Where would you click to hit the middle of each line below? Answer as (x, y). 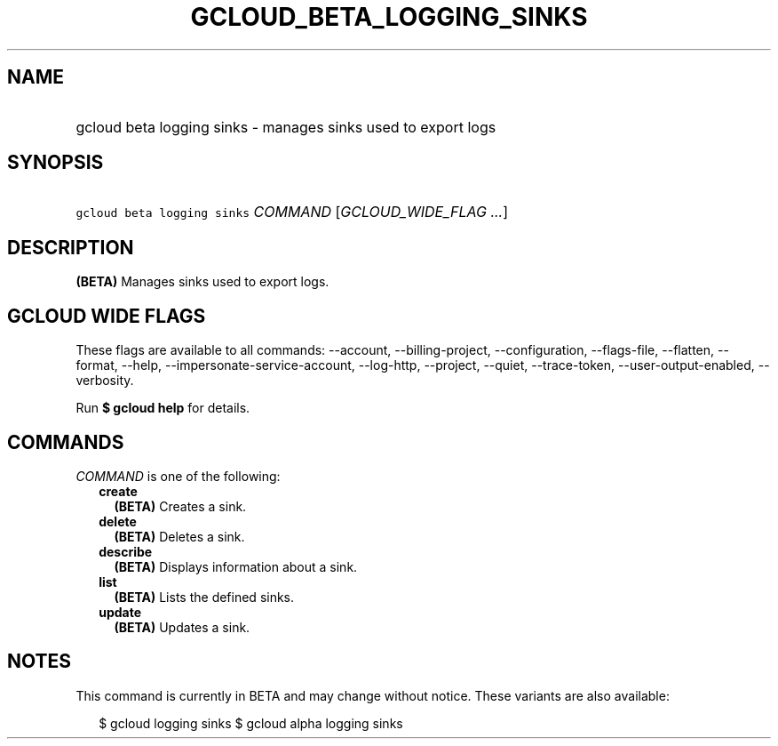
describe (126, 551)
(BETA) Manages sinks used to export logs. (202, 282)
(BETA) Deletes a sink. (179, 536)
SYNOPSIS (56, 163)
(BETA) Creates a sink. (180, 506)
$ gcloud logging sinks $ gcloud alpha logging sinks (251, 723)
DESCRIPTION (71, 247)
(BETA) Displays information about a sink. (236, 566)
